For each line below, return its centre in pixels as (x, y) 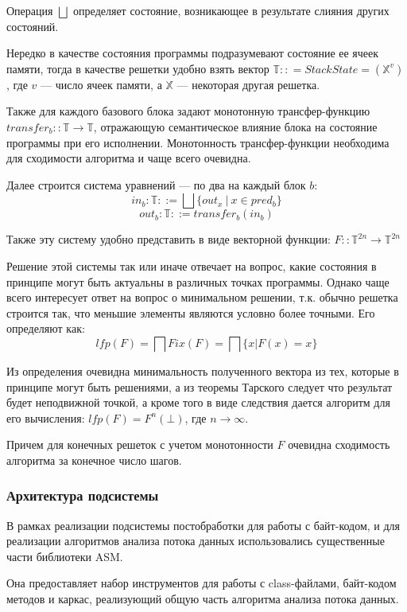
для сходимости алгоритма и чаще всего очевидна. (129, 158)
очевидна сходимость (339, 444)
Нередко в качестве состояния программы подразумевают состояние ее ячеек (193, 53)
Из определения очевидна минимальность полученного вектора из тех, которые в (203, 370)
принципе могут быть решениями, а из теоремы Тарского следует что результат (200, 386)
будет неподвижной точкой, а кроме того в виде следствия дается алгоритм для (198, 402)
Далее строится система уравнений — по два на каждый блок (156, 184)
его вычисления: (46, 417)
